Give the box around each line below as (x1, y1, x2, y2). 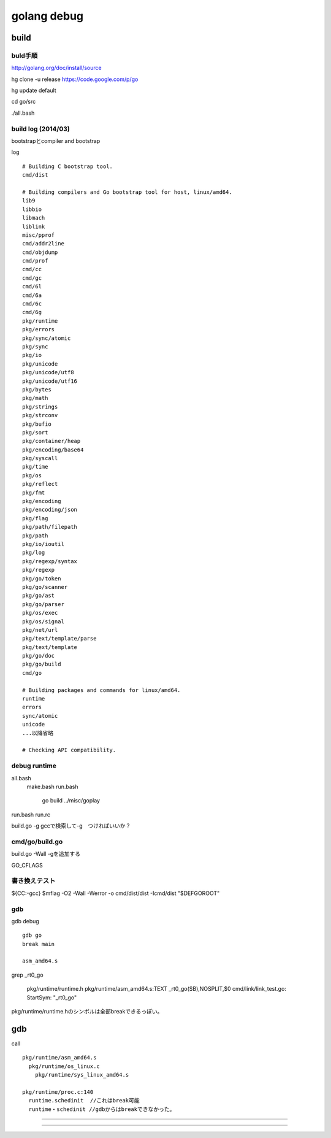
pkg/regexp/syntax (22, 558, 78, 564)
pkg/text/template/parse (22, 635, 97, 642)
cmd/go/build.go (11, 837, 63, 846)
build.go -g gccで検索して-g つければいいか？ (11, 822, 131, 829)
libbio (22, 206, 42, 213)
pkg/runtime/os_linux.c (28, 1063, 101, 1070)
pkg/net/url (22, 626, 58, 633)
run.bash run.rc (11, 810, 50, 818)
